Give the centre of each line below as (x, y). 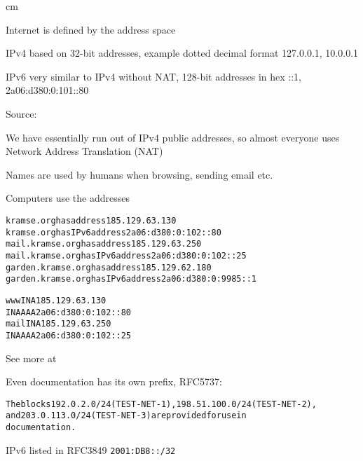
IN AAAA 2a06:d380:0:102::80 (68, 312)
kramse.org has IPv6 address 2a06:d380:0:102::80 (114, 232)
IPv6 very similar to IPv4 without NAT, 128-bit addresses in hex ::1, (153, 76)
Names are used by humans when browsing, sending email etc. (139, 174)
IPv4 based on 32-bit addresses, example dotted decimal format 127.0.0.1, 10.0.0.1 (182, 53)
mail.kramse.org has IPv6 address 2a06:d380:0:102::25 (126, 255)
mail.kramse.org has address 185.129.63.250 (104, 244)
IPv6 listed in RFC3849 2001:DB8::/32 (91, 449)
